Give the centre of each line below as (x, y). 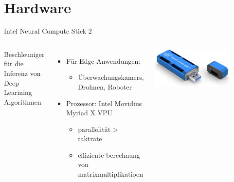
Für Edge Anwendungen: (103, 61)
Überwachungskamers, (111, 77)
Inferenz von (22, 73)
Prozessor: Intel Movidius (104, 103)
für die (14, 64)
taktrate (90, 138)
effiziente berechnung (109, 155)
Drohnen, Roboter (105, 86)
